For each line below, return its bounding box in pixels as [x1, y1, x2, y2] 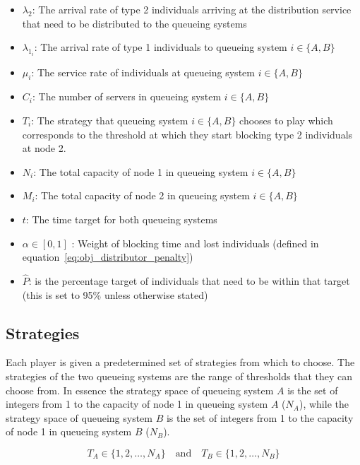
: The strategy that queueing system [31, 113, 188, 128]
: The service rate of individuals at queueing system [31, 64, 255, 79]
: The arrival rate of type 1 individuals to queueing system [34, 40, 287, 54]
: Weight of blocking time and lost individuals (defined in [71, 235, 319, 250]
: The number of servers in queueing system [32, 89, 222, 104]
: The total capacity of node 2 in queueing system [35, 188, 250, 203]
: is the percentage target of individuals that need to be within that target [28, 273, 350, 288]
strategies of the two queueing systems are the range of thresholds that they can [6, 368, 353, 383]
